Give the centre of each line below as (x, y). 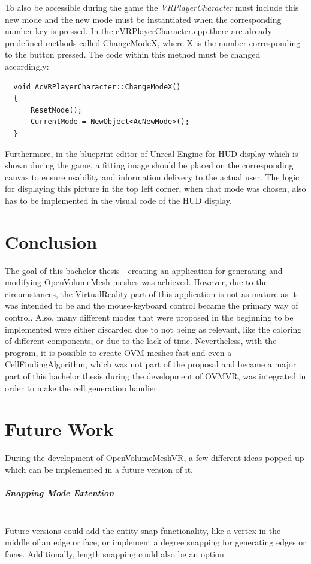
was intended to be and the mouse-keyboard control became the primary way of (152, 305)
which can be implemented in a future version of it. (99, 469)
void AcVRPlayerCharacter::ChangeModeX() (97, 87)
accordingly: (27, 66)
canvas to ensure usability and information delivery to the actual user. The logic (152, 177)
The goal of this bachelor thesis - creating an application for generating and (144, 270)
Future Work (59, 429)
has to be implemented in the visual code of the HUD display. (118, 200)
